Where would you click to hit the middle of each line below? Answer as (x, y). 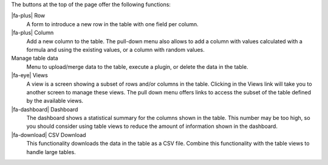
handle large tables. (51, 152)
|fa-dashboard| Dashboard (45, 109)
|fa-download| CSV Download (49, 135)
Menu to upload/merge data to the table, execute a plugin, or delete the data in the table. (137, 66)
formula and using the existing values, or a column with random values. (115, 49)
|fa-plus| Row (28, 16)
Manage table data (35, 58)
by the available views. (55, 101)
